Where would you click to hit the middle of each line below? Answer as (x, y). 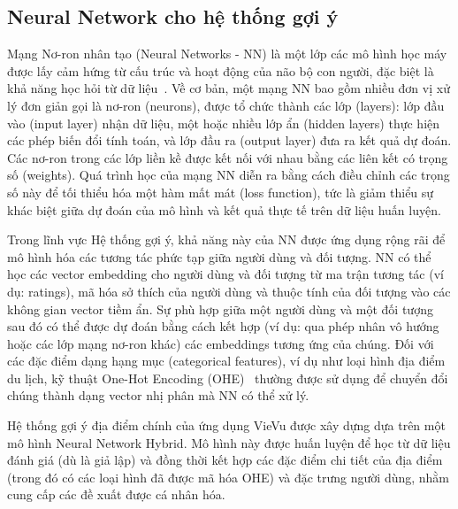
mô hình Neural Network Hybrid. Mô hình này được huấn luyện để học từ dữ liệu (229, 442)
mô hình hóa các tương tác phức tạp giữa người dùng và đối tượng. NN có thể (219, 256)
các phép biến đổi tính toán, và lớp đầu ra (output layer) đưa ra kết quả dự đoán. (229, 140)
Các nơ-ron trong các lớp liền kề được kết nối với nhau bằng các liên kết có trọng (228, 157)
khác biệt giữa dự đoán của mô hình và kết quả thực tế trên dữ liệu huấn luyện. (224, 209)
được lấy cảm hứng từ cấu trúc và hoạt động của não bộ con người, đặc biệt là (221, 70)
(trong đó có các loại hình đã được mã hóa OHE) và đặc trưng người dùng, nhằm (229, 477)
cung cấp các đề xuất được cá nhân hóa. (116, 494)
